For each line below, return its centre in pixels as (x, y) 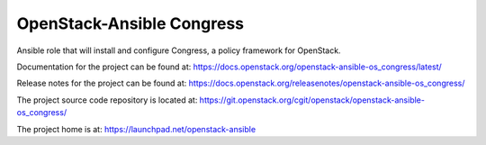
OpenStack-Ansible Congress (130, 23)
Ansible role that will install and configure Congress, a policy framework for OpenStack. (179, 50)
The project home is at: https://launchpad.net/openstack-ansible (136, 129)
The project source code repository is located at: (107, 100)
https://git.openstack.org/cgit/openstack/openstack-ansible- (312, 100)
